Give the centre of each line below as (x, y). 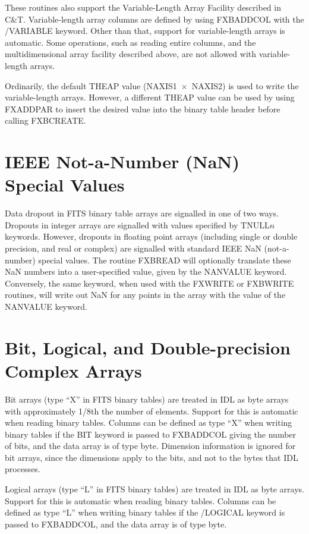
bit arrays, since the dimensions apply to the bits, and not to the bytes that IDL (152, 457)
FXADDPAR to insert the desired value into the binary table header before (143, 109)
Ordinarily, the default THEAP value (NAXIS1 (91, 85)
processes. (23, 469)
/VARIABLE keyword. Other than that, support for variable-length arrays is (145, 31)
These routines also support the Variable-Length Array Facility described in (143, 7)
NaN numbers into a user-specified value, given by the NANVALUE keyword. (146, 271)
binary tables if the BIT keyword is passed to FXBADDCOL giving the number (151, 434)
